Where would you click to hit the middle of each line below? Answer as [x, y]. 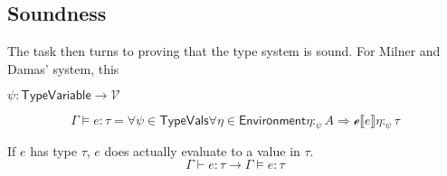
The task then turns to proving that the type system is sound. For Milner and [224, 51]
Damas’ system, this [63, 68]
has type [53, 150]
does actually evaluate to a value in [202, 150]
